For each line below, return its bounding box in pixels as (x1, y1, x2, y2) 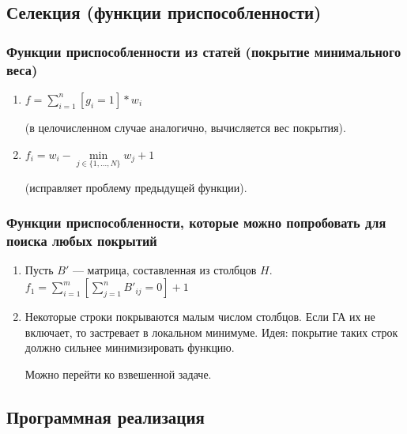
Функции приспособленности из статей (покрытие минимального (6, 41, 401, 61)
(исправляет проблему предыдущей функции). (24, 179, 247, 195)
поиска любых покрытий (6, 231, 157, 251)
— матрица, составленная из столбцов (72, 262, 257, 278)
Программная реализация (6, 404, 205, 428)
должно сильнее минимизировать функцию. (24, 339, 235, 356)
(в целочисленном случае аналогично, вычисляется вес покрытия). (24, 119, 346, 135)
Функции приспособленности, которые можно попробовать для (6, 213, 386, 232)
